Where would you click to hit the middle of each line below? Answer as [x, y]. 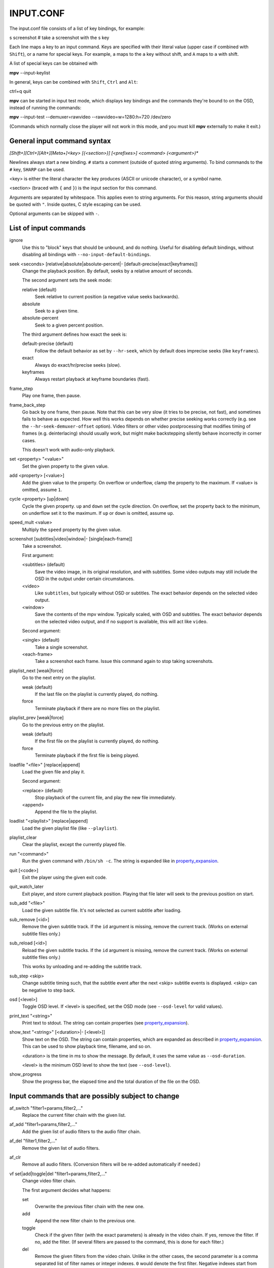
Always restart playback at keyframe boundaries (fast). [92, 379]
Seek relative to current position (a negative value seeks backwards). [107, 297]
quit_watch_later [27, 887]
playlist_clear [23, 837]
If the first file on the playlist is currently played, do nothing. [97, 741]
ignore [16, 240]
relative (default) [39, 290]
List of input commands [47, 228]
